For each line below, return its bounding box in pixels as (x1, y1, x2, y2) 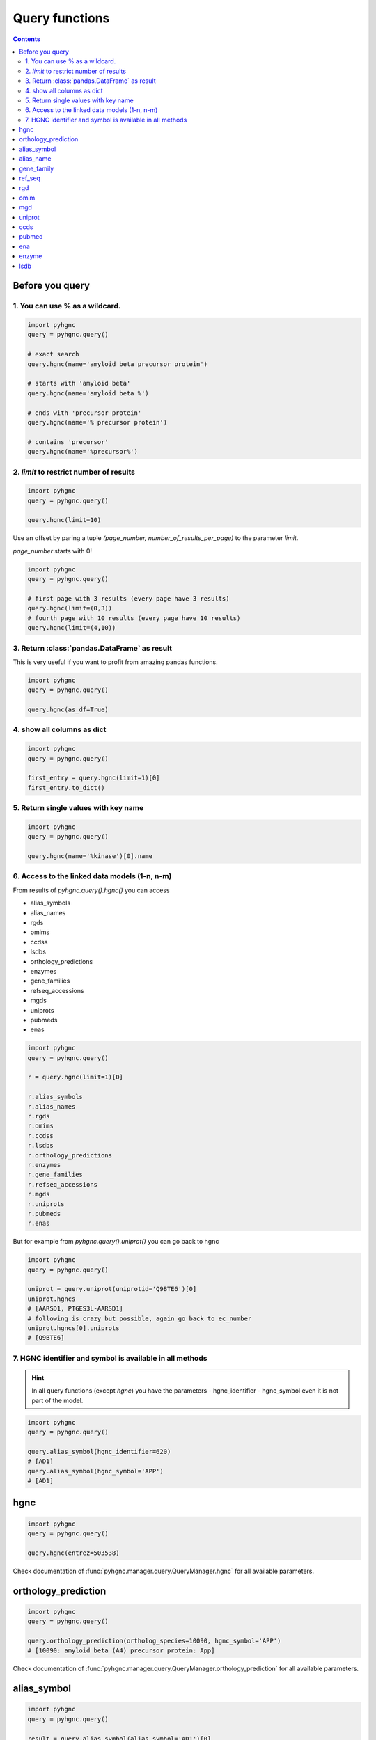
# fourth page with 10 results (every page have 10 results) (27, 614, 241, 622)
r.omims (27, 1122, 54, 1130)
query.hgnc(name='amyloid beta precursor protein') (27, 360, 208, 368)
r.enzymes (27, 1161, 61, 1169)
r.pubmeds (27, 1210, 61, 1217)
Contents (13, 35, 41, 43)
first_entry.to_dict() (27, 784, 105, 791)
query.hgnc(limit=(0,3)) (27, 604, 113, 612)
